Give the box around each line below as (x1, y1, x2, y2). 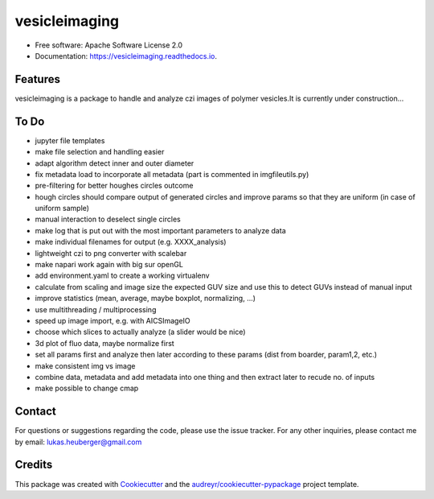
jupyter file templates (35, 135, 105, 145)
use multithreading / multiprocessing (35, 304, 157, 314)
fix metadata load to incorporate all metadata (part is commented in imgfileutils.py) (35, 169, 309, 179)
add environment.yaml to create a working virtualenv (35, 270, 210, 281)
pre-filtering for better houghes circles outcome (35, 181, 194, 191)
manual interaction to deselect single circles (35, 214, 181, 225)
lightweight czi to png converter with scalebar (35, 248, 187, 258)
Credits (14, 458, 53, 472)
